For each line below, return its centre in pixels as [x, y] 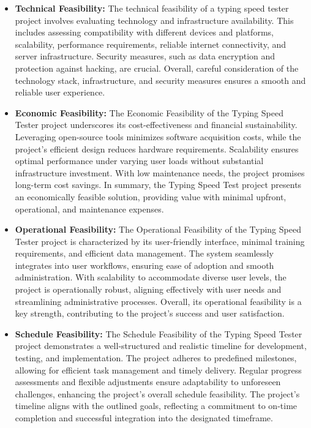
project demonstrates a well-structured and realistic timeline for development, [161, 346]
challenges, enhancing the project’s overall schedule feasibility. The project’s [157, 393]
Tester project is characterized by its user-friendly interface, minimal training [160, 241]
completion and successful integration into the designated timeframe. [144, 418]
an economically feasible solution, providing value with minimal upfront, [151, 196]
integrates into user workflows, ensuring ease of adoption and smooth [144, 265]
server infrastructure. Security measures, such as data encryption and [145, 56]
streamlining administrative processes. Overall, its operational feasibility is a [158, 301]
